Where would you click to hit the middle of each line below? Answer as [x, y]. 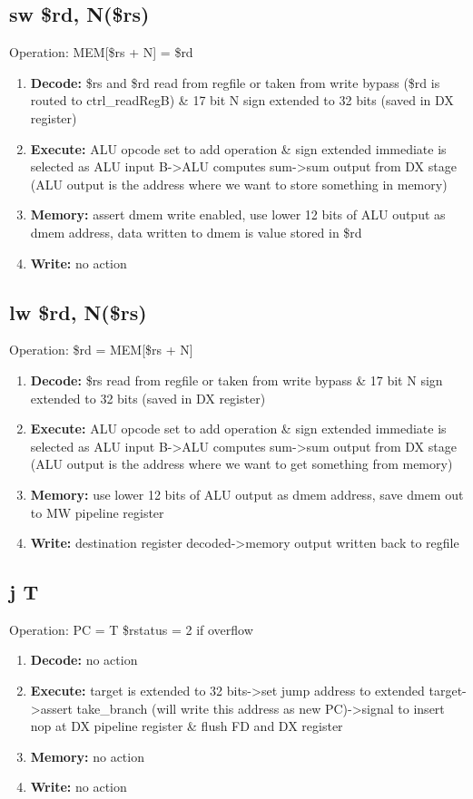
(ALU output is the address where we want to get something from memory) [241, 464]
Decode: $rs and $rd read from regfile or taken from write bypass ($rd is [235, 82]
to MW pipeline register [97, 512]
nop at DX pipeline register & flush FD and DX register [187, 726]
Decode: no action [84, 660]
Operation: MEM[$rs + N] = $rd [101, 52]
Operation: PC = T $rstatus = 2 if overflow [131, 629]
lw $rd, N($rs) [78, 312]
